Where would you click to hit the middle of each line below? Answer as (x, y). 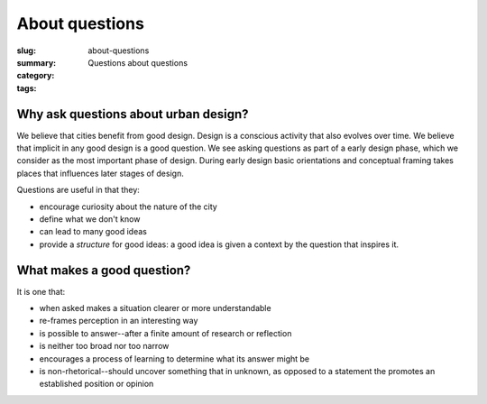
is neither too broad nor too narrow (104, 346)
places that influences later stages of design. (100, 173)
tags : (27, 88)
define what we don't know (90, 219)
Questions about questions (138, 62)
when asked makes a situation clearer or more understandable (155, 308)
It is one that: (41, 291)
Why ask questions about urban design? (133, 114)
